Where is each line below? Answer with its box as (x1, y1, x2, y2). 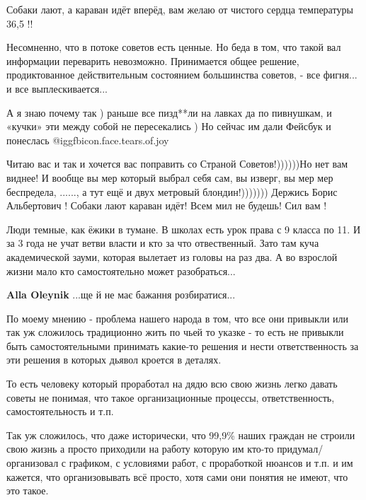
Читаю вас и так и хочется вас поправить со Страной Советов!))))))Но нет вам (6, 156, 348, 171)
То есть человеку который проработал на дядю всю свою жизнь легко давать (6, 376, 338, 391)
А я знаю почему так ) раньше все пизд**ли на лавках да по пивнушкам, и (6, 105, 332, 120)
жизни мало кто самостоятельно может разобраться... (6, 263, 236, 278)
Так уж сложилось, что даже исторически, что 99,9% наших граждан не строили (6, 427, 355, 442)
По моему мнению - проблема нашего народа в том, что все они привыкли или (6, 310, 349, 325)
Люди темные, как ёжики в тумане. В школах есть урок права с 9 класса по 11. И (6, 221, 361, 236)
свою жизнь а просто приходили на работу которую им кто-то (6, 441, 274, 456)
